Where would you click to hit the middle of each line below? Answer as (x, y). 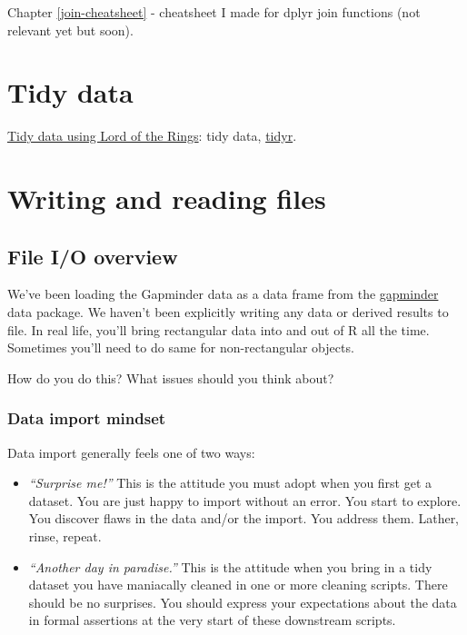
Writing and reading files (167, 198)
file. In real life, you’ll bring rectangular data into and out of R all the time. (219, 329)
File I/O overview (93, 256)
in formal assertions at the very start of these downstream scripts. (212, 620)
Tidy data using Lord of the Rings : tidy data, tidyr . (152, 136)
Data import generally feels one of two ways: (131, 452)
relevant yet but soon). (70, 30)
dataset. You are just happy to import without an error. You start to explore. (245, 500)
